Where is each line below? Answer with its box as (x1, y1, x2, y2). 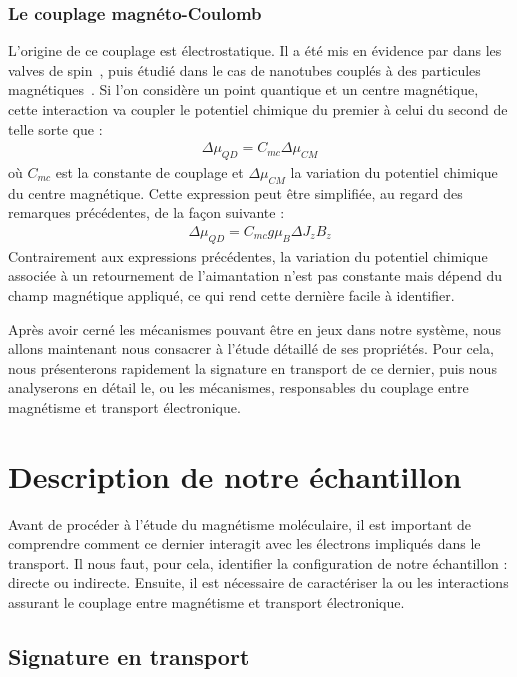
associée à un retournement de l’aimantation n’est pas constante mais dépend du (8, 265, 503, 286)
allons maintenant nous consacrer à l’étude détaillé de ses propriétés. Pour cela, (8, 338, 494, 359)
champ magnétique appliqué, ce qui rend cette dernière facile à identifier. (8, 285, 455, 306)
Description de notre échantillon (8, 455, 462, 496)
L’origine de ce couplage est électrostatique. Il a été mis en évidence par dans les (8, 40, 502, 61)
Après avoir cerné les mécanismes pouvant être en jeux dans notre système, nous (8, 318, 502, 339)
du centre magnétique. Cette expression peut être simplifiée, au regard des (8, 182, 463, 203)
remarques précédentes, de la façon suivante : (8, 202, 285, 223)
